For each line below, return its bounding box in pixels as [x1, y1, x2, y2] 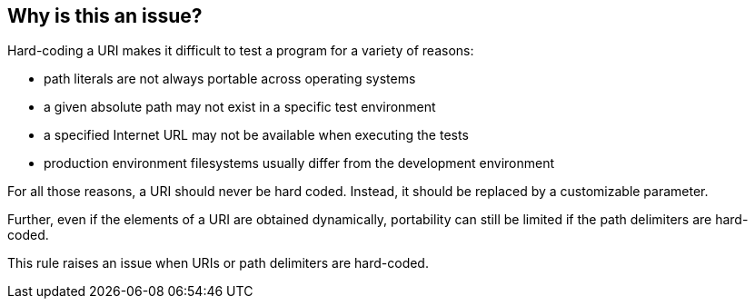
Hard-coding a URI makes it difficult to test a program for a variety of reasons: [7, 43, 474, 59]
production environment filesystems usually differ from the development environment [44, 155, 555, 172]
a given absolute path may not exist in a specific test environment [44, 99, 436, 115]
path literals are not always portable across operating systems [44, 71, 416, 87]
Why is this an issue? [7, 5, 203, 27]
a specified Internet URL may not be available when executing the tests [44, 127, 469, 143]
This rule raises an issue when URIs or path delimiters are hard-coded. [7, 255, 429, 271]
